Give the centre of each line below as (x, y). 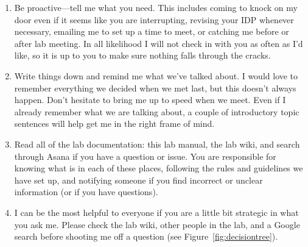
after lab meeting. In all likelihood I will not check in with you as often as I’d (159, 43)
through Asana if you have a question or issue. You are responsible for (145, 156)
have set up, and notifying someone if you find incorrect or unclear (138, 180)
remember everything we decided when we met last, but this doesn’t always (155, 88)
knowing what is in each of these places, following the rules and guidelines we (159, 168)
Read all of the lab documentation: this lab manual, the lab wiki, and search (157, 144)
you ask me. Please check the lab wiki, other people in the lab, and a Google (157, 224)
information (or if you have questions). (86, 192)
